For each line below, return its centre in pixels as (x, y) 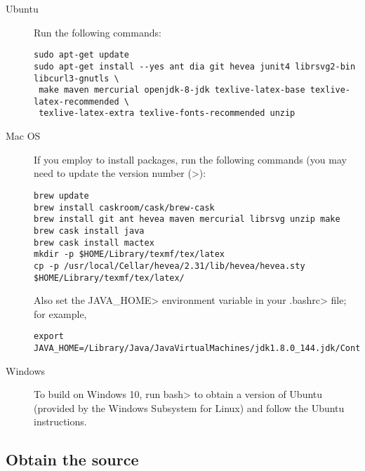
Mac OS (23, 136)
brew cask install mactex (94, 243)
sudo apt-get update (82, 55)
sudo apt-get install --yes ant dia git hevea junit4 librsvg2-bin (195, 66)
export (49, 337)
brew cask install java (89, 231)
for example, (60, 313)
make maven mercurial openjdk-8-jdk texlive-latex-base (172, 90)
